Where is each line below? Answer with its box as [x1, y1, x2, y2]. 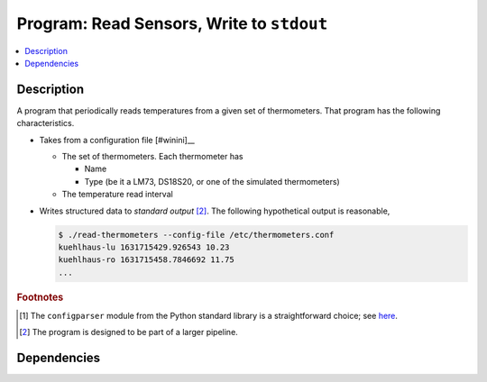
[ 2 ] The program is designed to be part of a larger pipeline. [19, 327, 238, 338]
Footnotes [16, 291, 64, 304]
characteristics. [16, 118, 75, 129]
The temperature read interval [61, 189, 173, 200]
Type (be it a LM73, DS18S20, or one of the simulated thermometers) [84, 176, 340, 186]
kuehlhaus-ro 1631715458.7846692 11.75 [58, 255, 234, 265]
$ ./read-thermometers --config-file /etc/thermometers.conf [58, 230, 335, 240]
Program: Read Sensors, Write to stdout [16, 14, 328, 33]
